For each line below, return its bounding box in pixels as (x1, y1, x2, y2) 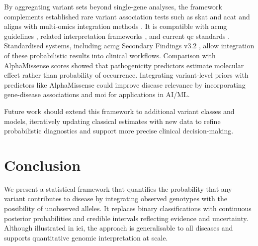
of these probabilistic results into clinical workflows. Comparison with (4, 50, 216, 60)
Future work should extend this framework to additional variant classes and (4, 106, 235, 116)
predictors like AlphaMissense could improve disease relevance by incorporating (4, 79, 246, 90)
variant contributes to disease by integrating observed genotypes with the (4, 193, 227, 204)
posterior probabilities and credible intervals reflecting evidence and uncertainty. (4, 213, 249, 223)
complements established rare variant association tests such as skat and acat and (4, 11, 250, 21)
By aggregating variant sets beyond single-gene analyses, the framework (4, 1, 222, 11)
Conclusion (4, 154, 81, 175)
